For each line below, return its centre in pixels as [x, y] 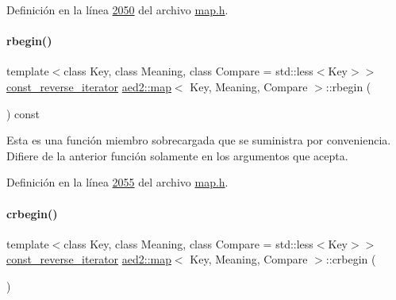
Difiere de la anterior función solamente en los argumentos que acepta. [177, 155]
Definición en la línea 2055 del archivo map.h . [117, 182]
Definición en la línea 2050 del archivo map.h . [117, 10]
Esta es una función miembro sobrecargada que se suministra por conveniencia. [199, 140]
